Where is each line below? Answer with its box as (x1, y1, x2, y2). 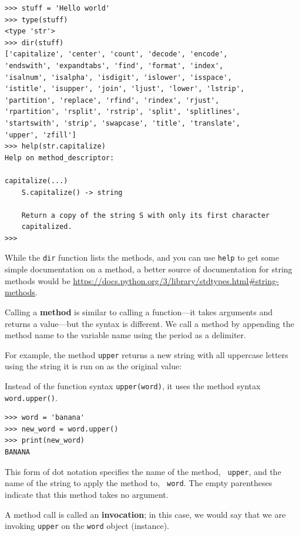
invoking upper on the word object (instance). (5, 520, 169, 532)
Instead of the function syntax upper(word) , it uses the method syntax (5, 379, 261, 392)
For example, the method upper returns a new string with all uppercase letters (5, 348, 288, 360)
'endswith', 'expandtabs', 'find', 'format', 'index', (5, 61, 224, 70)
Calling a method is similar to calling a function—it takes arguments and (5, 305, 273, 318)
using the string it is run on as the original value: (5, 360, 182, 372)
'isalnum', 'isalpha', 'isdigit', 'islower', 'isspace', (5, 73, 232, 82)
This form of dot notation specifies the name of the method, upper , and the (5, 465, 281, 477)
